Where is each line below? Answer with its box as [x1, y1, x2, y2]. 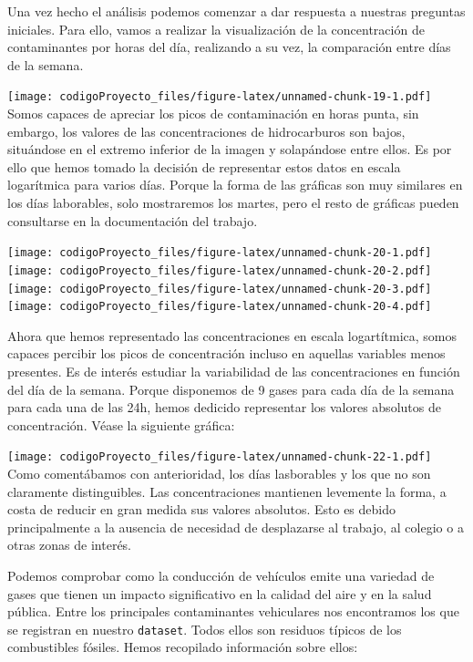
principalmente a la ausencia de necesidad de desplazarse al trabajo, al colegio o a [7, 517, 464, 536]
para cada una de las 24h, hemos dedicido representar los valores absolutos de [7, 398, 441, 417]
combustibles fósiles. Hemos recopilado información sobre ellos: [7, 637, 358, 657]
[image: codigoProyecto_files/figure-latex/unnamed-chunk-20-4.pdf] [7, 300, 432, 314]
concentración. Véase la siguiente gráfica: [7, 415, 235, 434]
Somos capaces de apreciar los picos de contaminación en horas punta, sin [7, 104, 419, 123]
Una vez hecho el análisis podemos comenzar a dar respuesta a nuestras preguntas [7, 2, 466, 20]
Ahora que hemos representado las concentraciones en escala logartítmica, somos [7, 326, 457, 345]
